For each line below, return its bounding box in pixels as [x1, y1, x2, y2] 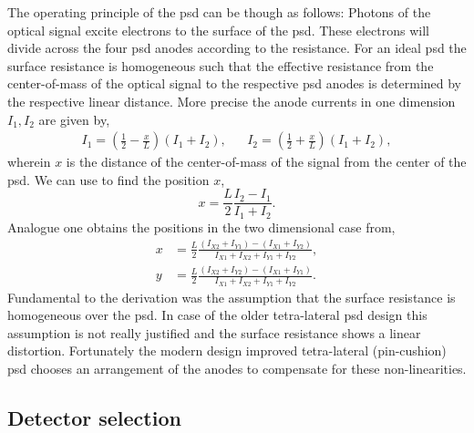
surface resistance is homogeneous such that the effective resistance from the [7, 56, 434, 75]
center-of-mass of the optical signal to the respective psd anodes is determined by [7, 74, 462, 93]
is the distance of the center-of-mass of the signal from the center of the [66, 152, 467, 171]
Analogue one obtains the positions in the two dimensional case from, [7, 217, 396, 236]
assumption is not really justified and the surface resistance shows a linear [7, 323, 421, 342]
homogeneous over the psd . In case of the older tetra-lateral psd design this [7, 305, 428, 325]
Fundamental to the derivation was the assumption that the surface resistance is [7, 287, 456, 306]
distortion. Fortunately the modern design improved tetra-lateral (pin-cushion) [7, 341, 447, 360]
